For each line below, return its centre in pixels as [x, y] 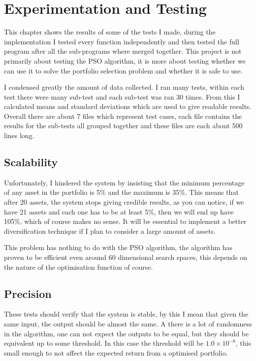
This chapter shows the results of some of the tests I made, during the [110, 32]
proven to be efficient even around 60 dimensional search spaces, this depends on [126, 257]
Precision [28, 293]
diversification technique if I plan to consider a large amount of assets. [110, 231]
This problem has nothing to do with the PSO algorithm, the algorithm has [118, 247]
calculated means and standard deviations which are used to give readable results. [128, 106]
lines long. [19, 135]
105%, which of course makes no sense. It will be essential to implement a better [125, 221]
